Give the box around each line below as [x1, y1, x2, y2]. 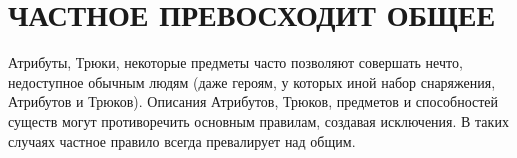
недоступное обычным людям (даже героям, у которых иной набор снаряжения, [8, 71, 496, 92]
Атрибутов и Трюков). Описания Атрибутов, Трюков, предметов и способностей [8, 91, 499, 112]
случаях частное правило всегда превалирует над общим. [8, 130, 356, 151]
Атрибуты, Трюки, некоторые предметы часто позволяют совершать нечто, [8, 52, 463, 73]
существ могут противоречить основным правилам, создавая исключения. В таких [8, 110, 509, 131]
